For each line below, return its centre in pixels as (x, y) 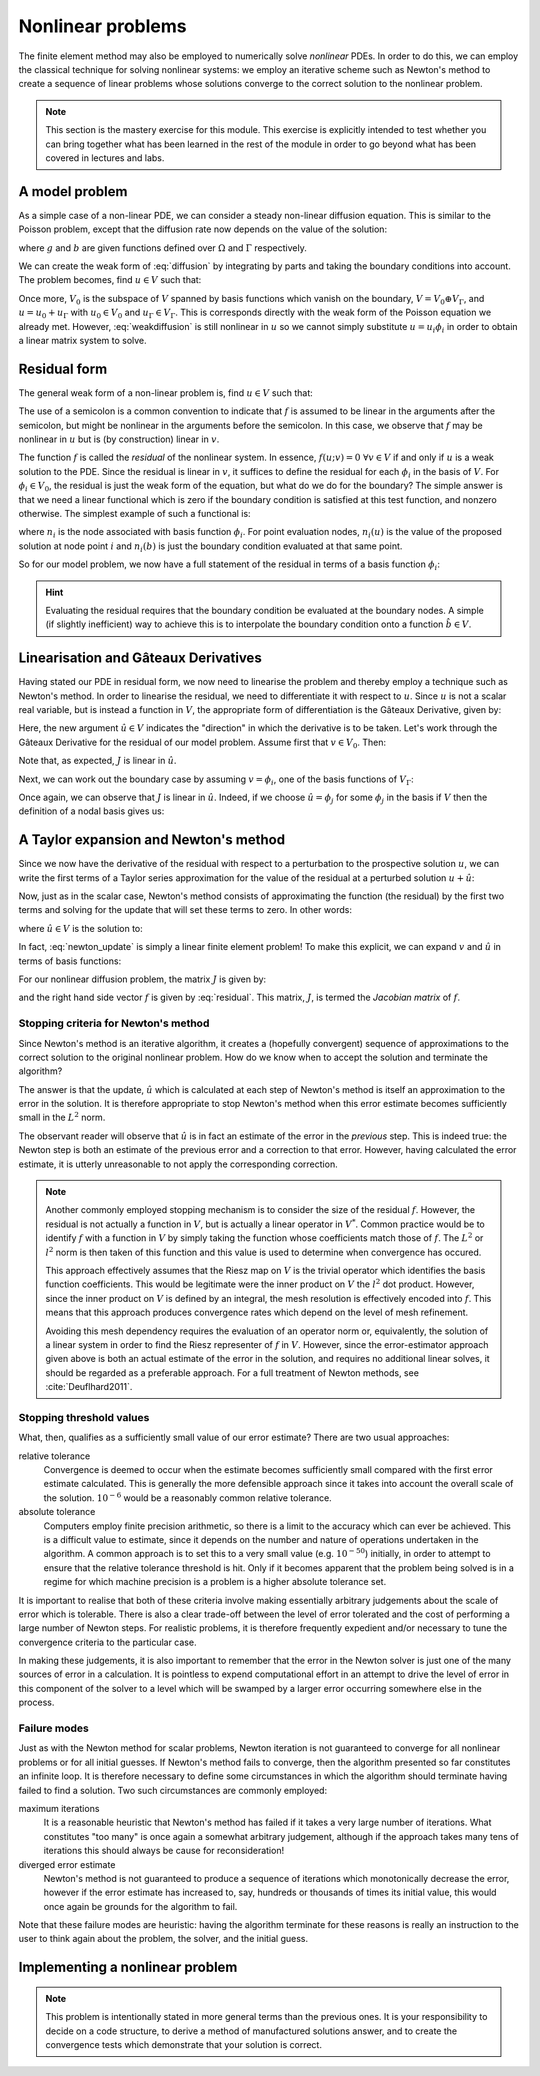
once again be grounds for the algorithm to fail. (140, 1906)
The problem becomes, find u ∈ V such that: (110, 280)
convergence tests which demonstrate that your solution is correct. (183, 2045)
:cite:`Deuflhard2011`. (89, 1387)
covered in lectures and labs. (105, 157)
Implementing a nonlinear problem (128, 1967)
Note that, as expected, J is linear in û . (97, 761)
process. (36, 1702)
